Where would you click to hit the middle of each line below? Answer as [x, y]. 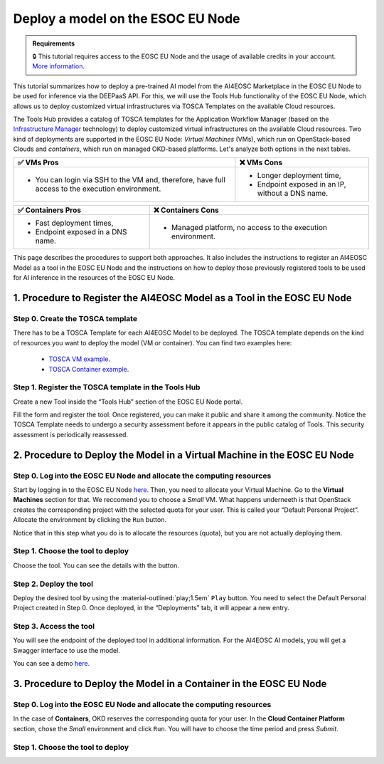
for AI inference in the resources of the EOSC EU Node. [94, 278]
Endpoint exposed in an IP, [302, 184]
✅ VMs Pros [38, 162]
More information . [59, 66]
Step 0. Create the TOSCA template [75, 319]
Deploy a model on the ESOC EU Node [127, 19]
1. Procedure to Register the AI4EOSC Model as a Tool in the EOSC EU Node [182, 298]
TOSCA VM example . [79, 359]
